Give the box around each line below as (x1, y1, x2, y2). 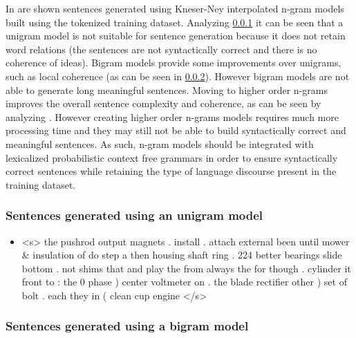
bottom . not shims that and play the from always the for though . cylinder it (21, 261, 351, 275)
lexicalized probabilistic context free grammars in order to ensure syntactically (6, 150, 338, 165)
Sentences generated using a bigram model (6, 317, 249, 335)
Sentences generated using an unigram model (6, 207, 263, 224)
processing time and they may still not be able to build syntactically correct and (6, 123, 346, 138)
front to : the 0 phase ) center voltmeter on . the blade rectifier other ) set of (21, 274, 347, 289)
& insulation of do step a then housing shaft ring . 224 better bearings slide (21, 247, 342, 262)
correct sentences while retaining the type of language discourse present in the (6, 164, 337, 178)
